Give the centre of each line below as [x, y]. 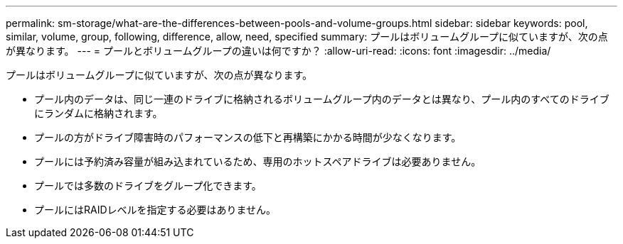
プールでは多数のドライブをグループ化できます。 [148, 185]
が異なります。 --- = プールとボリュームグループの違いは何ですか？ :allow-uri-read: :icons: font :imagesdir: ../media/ [278, 51]
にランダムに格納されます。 [98, 113]
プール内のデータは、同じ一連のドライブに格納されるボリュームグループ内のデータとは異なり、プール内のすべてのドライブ [322, 99]
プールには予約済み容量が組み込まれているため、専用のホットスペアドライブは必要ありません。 [258, 161]
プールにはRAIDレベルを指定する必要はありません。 [155, 210]
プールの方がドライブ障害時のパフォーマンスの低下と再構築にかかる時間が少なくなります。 [248, 137]
